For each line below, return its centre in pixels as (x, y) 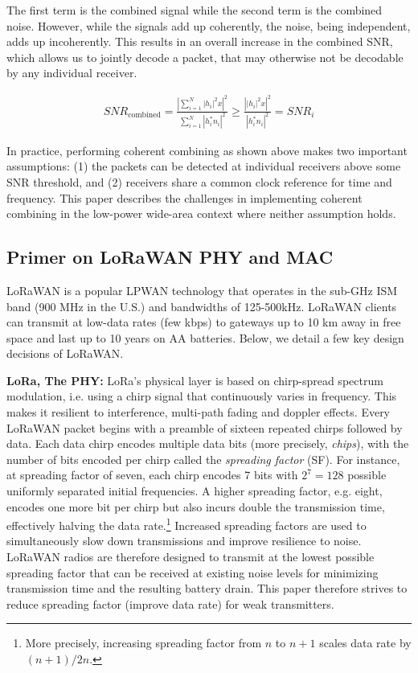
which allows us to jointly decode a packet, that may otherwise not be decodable (205, 57)
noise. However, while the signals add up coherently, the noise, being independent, (209, 25)
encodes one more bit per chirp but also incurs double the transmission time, (196, 506)
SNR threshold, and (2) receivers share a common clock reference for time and (199, 181)
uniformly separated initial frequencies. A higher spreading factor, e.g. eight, (195, 491)
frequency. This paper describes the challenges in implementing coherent (184, 197)
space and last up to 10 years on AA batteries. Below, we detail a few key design (205, 337)
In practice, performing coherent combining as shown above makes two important (207, 150)
